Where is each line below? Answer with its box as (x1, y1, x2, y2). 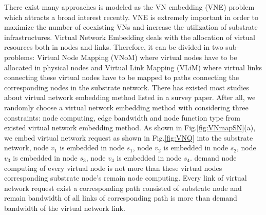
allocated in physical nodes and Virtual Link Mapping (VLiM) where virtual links (4, 62, 262, 72)
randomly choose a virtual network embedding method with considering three (4, 102, 249, 112)
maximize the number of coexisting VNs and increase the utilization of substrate (4, 22, 258, 32)
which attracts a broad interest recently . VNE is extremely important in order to (4, 11, 259, 22)
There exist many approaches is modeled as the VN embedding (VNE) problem (4, 2, 255, 12)
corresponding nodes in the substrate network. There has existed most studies (4, 82, 249, 92)
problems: (4, 51, 35, 62)
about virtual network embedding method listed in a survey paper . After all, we (4, 92, 256, 103)
